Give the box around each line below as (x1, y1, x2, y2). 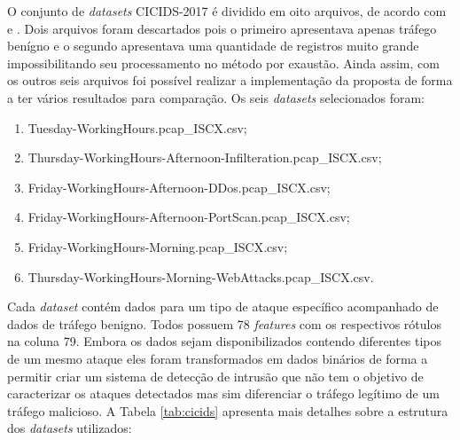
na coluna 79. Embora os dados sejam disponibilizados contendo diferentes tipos (7, 332, 442, 350)
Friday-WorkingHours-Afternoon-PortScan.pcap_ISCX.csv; (27, 208, 350, 226)
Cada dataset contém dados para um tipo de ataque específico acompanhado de (7, 297, 439, 316)
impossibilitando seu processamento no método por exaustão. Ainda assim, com (7, 53, 440, 72)
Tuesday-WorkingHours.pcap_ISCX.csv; (27, 118, 247, 137)
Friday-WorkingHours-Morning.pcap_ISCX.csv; (27, 237, 288, 255)
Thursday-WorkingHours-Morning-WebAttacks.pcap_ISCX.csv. (27, 267, 374, 286)
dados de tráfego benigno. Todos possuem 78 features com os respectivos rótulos (7, 314, 441, 333)
